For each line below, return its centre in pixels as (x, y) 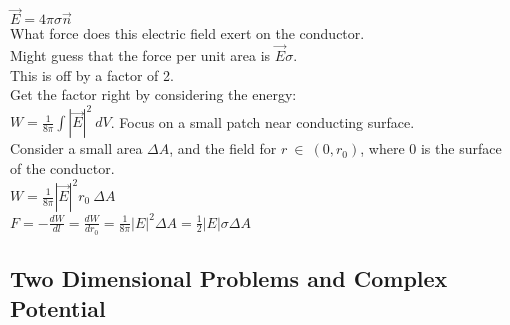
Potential (58, 307)
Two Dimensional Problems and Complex (229, 278)
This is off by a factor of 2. (92, 74)
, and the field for (223, 148)
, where (382, 148)
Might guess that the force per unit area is (140, 55)
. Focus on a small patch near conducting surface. (262, 121)
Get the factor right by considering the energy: (153, 94)
